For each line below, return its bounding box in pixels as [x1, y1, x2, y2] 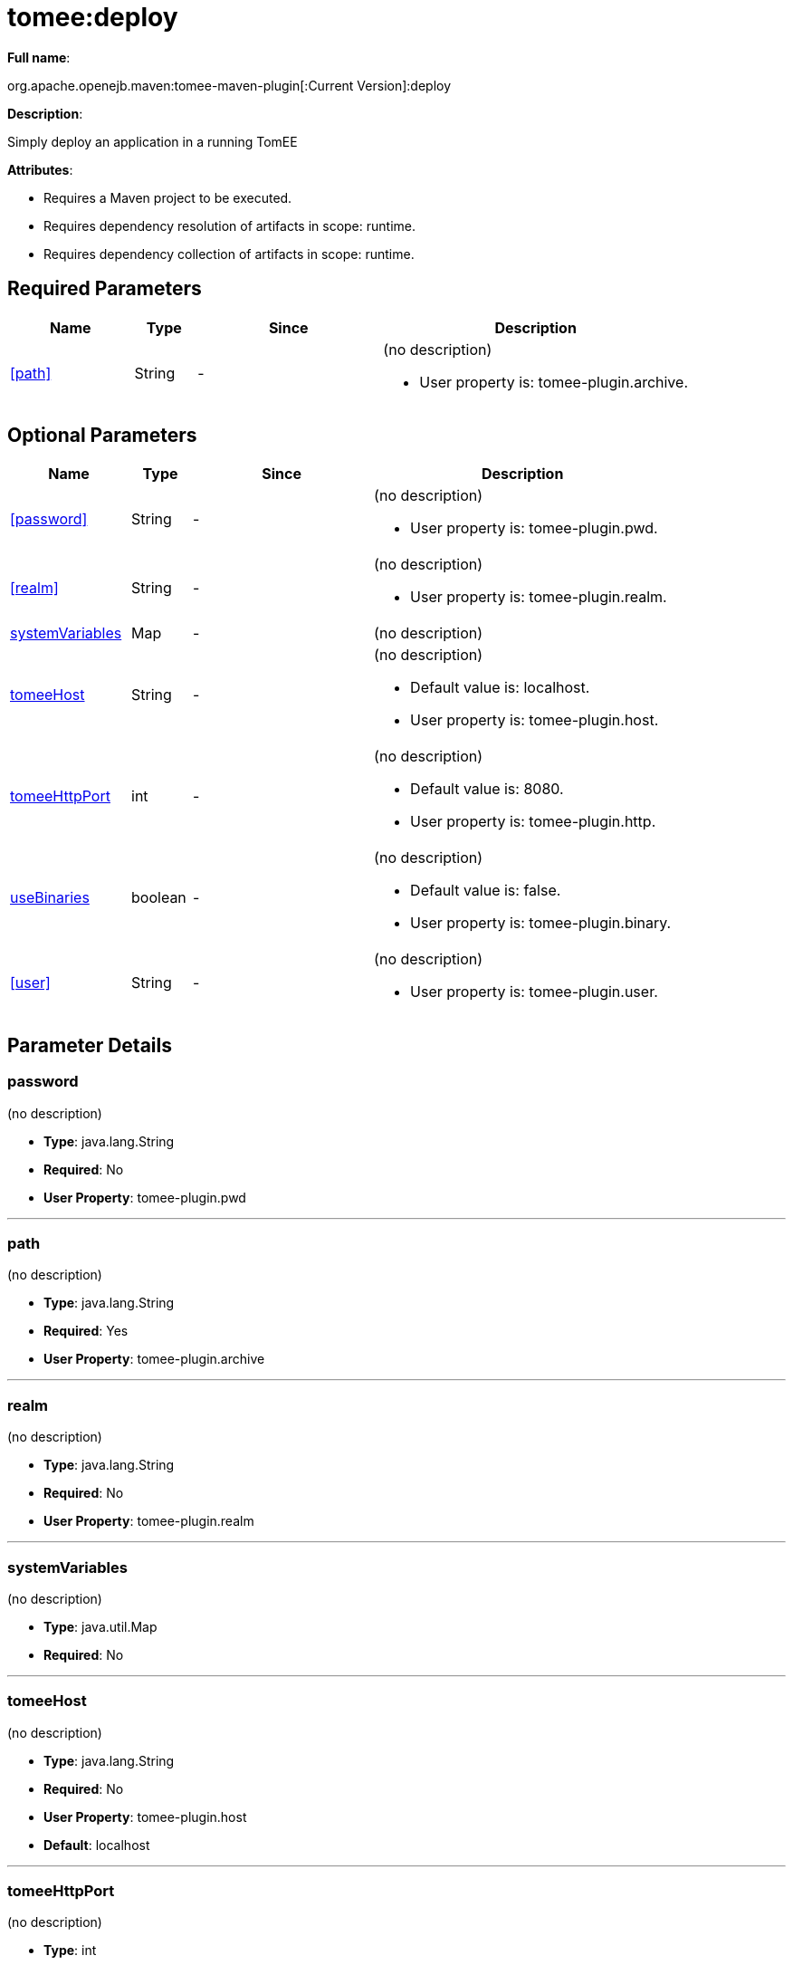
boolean [131, 888, 186, 907]
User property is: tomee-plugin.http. [410, 812, 656, 831]
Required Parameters [7, 277, 202, 301]
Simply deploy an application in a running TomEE [7, 133, 298, 149]
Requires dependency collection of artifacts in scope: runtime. [43, 245, 415, 262]
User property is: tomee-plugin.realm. [410, 588, 667, 607]
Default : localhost [43, 1836, 150, 1853]
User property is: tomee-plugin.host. [410, 711, 659, 730]
